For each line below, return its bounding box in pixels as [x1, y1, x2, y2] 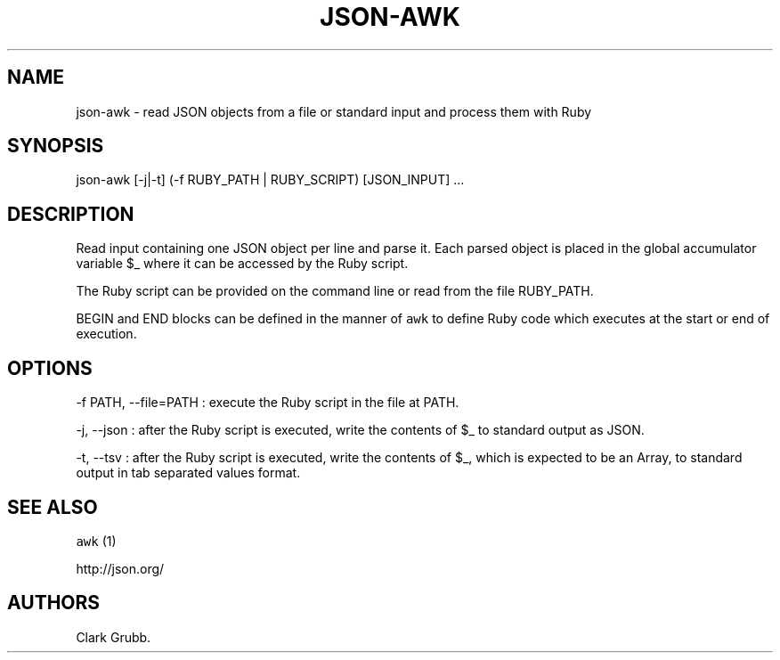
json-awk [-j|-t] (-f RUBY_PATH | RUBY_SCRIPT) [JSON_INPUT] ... [76, 172, 465, 188]
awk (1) [76, 533, 117, 549]
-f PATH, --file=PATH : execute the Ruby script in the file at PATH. [76, 395, 459, 411]
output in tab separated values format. [76, 465, 301, 481]
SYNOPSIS [7, 134, 104, 158]
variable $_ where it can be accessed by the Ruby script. [76, 256, 409, 272]
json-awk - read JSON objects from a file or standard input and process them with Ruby [76, 103, 592, 119]
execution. [76, 326, 137, 342]
